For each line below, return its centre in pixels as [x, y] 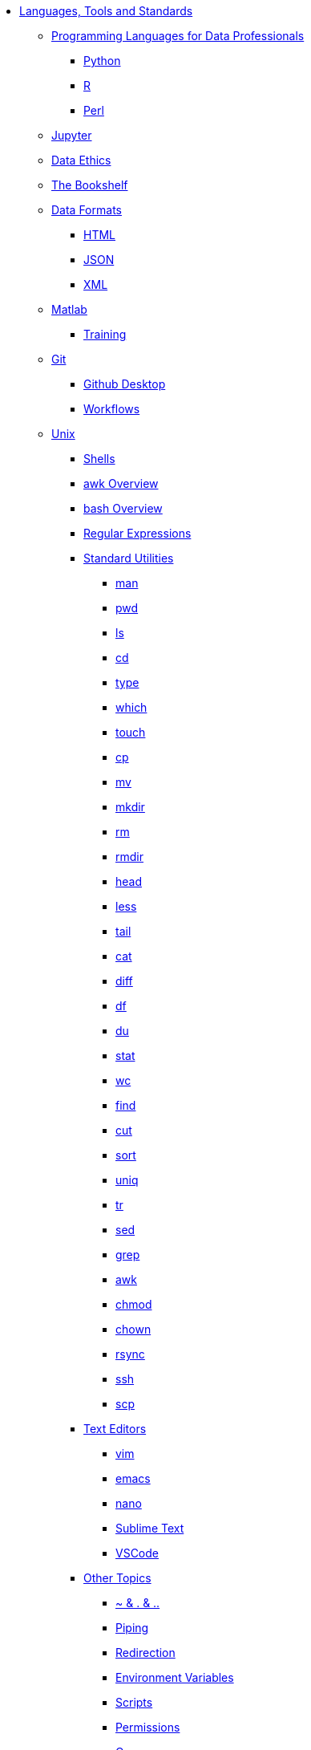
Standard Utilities [129, 558]
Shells [99, 459]
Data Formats [87, 210]
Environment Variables [175, 1677]
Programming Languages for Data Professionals [178, 36]
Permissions [148, 1727]
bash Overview [123, 508]
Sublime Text [150, 1528]
